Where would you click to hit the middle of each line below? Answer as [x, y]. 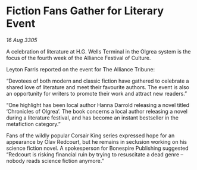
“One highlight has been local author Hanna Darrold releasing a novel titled [98, 105]
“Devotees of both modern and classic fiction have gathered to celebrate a [98, 81]
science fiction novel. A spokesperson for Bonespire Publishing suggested [97, 148]
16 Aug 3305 [22, 40]
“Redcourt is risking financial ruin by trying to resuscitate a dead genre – [95, 154]
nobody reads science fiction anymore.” [55, 160]
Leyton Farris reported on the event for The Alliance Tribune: [81, 69]
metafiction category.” [33, 124]
